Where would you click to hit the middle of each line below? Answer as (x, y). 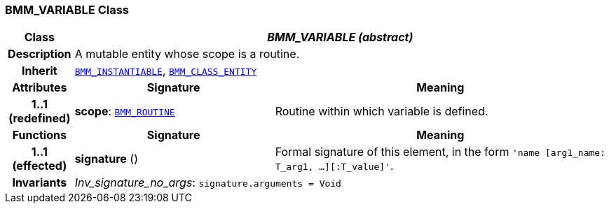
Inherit (39, 71)
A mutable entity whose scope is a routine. (187, 54)
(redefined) (40, 118)
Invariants (40, 183)
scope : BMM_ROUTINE (125, 111)
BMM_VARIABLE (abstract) (340, 37)
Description (40, 54)
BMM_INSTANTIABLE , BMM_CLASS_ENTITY (166, 71)
